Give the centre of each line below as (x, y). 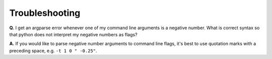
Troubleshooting (45, 13)
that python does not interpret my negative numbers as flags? (74, 34)
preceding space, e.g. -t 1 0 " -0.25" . (53, 51)
